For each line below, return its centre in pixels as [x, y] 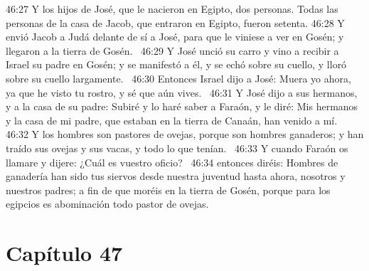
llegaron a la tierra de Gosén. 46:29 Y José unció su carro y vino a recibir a [172, 50]
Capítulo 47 [64, 253]
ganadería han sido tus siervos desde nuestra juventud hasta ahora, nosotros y [176, 176]
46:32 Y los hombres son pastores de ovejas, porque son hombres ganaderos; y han [185, 134]
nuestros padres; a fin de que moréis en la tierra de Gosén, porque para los [168, 190]
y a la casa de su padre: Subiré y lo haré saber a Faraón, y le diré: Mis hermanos [182, 106]
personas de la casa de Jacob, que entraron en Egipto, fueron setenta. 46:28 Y [175, 22]
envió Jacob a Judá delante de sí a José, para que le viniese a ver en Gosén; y [175, 37]
